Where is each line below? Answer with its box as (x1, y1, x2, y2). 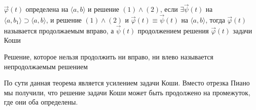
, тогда (205, 15, 225, 25)
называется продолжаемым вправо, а (4, 25, 114, 35)
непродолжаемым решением (4, 61, 88, 71)
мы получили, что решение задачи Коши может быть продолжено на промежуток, (4, 87, 251, 97)
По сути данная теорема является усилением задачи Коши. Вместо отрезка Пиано (4, 78, 250, 88)
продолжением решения (138, 25, 209, 35)
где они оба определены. (4, 97, 78, 107)
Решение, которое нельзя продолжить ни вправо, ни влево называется (4, 52, 214, 62)
